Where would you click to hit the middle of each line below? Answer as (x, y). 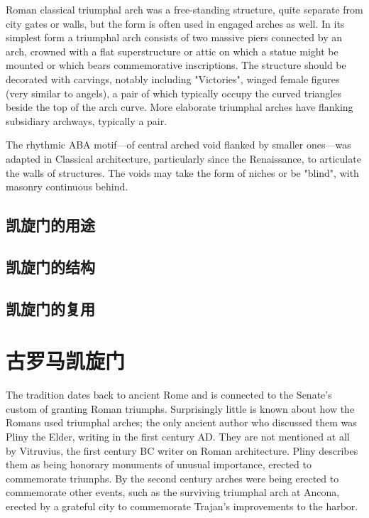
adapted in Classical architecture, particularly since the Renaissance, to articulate (183, 158)
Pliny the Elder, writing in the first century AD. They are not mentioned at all (178, 436)
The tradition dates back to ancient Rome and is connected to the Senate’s (169, 395)
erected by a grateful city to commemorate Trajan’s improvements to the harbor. (182, 506)
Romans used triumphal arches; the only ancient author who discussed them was (181, 422)
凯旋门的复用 (50, 308)
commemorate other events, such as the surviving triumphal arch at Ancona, (173, 492)
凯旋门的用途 (50, 225)
